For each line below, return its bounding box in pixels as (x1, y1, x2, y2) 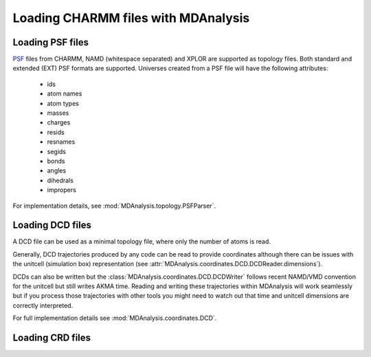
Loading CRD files (12, 332, 91, 343)
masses (47, 109, 69, 117)
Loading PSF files (12, 36, 89, 48)
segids (47, 147, 67, 155)
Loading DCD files (12, 219, 92, 231)
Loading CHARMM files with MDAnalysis (12, 10, 250, 25)
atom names (47, 89, 82, 98)
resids (47, 128, 65, 136)
